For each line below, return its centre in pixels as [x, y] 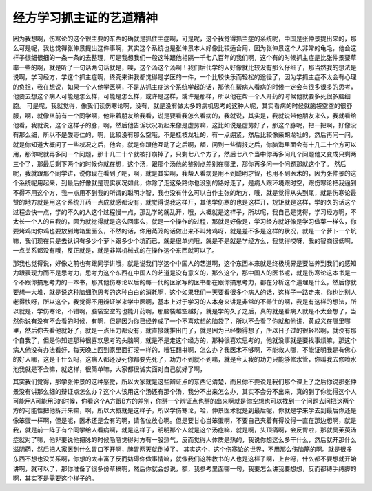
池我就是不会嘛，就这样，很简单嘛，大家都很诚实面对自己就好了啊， [109, 369]
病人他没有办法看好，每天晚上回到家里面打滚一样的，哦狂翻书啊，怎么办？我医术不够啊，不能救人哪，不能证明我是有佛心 [185, 350]
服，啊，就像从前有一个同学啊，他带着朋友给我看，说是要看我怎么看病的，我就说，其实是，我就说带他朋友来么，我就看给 [185, 115]
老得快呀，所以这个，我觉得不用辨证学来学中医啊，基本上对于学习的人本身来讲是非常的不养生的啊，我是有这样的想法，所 [185, 302]
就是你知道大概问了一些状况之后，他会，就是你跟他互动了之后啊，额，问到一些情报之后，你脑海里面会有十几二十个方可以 [185, 144]
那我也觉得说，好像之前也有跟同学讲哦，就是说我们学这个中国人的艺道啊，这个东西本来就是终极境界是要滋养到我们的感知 [185, 263]
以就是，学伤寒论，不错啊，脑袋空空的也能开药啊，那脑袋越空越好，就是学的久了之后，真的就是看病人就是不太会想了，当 [185, 311]
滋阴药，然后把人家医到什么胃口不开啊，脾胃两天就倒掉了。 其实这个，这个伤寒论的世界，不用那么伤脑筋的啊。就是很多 [183, 449]
